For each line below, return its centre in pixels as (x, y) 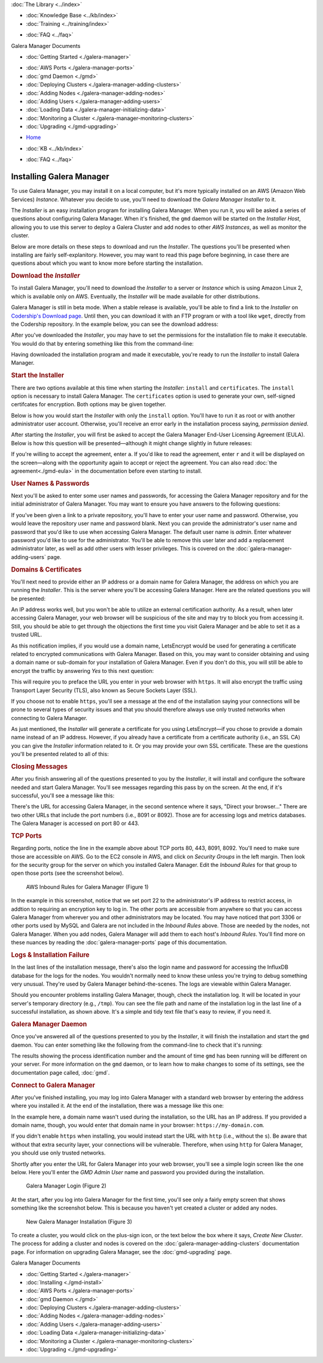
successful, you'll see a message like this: (63, 796)
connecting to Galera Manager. (49, 718)
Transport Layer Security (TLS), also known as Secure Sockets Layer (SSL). (104, 690)
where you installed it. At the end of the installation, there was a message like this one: (118, 1106)
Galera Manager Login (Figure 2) (66, 1186)
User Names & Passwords (50, 483)
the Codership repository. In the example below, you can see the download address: (115, 324)
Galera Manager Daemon (49, 1024)
